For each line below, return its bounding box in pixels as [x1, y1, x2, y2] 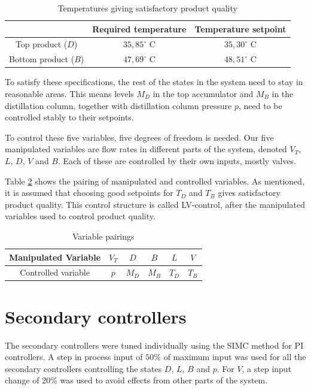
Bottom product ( [9, 53, 75, 65]
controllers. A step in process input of [5, 350, 143, 363]
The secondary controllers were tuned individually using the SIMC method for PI [5, 338, 304, 351]
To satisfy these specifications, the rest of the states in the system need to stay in [5, 75, 303, 88]
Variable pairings [72, 229, 135, 242]
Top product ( [15, 38, 68, 50]
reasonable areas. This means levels [5, 87, 134, 99]
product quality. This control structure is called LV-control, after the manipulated [5, 198, 305, 210]
